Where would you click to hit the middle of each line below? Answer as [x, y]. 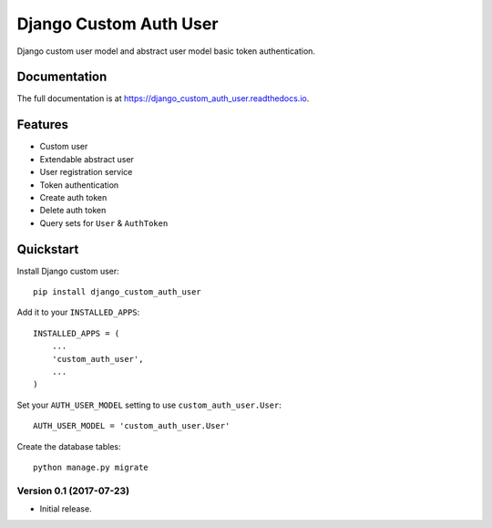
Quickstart [48, 249]
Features [42, 124]
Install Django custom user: [68, 271]
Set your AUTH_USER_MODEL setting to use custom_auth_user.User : [149, 405]
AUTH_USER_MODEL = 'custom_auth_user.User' [132, 426]
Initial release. [66, 509]
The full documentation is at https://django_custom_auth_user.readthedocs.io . [163, 98]
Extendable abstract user [87, 159]
